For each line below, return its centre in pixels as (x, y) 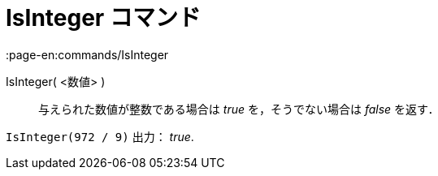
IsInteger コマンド (103, 18)
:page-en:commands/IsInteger (87, 54)
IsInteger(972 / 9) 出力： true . (100, 136)
